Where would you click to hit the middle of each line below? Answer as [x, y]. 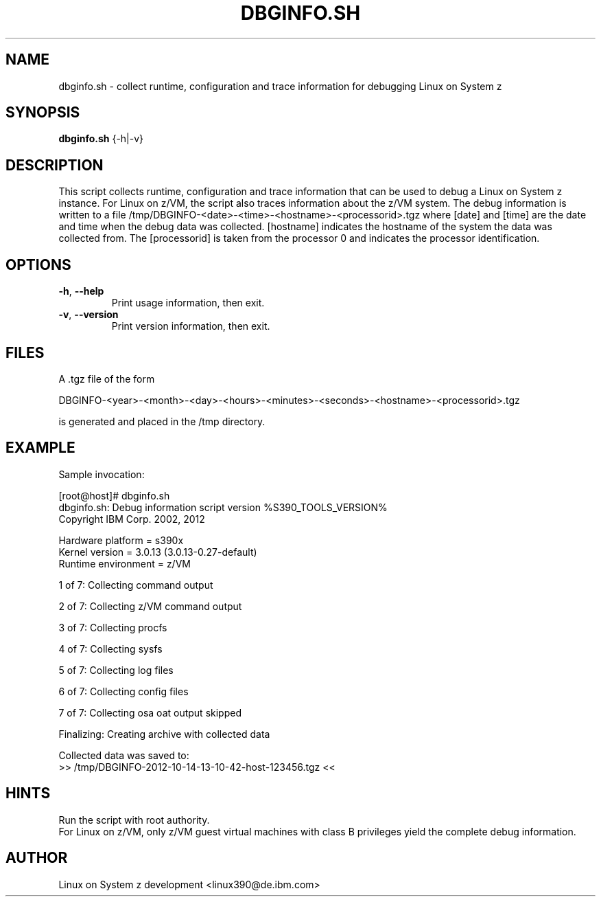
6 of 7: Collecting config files [123, 691]
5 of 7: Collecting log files [116, 670]
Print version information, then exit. [191, 326]
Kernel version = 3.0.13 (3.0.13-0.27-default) [158, 552]
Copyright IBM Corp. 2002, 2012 [132, 519]
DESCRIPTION [55, 165]
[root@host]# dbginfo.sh [114, 495]
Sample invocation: [102, 474]
